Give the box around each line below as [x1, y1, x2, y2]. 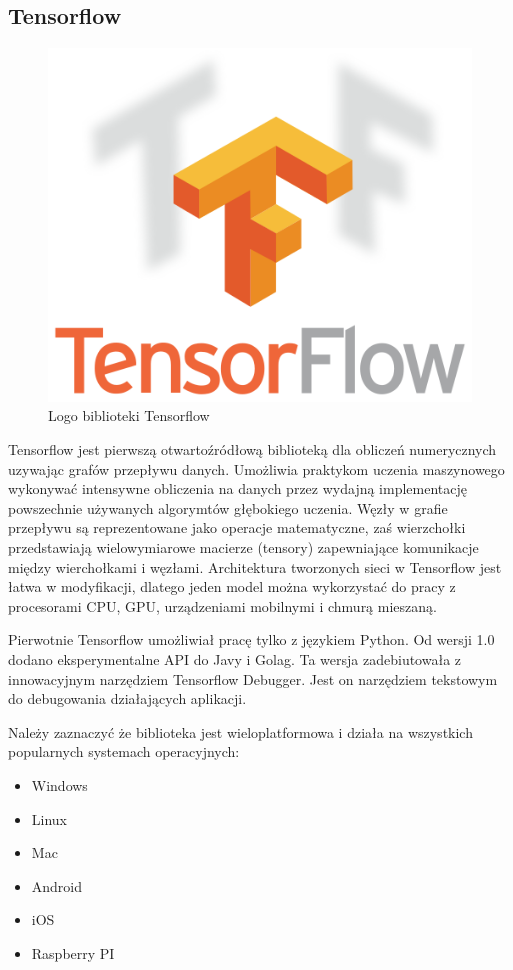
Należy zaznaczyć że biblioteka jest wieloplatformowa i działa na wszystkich [8, 721, 473, 742]
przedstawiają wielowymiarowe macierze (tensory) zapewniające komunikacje [8, 536, 479, 557]
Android [31, 875, 83, 896]
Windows [31, 774, 88, 795]
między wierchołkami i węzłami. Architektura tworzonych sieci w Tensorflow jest [8, 556, 502, 577]
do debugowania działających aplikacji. [8, 688, 247, 709]
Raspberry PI [31, 942, 115, 963]
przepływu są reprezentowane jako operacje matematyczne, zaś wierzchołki [8, 517, 466, 538]
